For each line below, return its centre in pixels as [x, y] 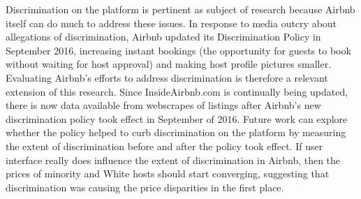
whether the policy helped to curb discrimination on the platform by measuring [176, 132]
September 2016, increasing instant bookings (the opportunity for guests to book [178, 50]
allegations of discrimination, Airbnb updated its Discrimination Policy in [163, 37]
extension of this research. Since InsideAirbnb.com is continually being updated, [177, 91]
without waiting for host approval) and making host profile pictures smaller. [169, 64]
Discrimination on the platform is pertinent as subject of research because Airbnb [180, 9]
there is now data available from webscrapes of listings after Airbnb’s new [163, 105]
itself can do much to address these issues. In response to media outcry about [171, 23]
